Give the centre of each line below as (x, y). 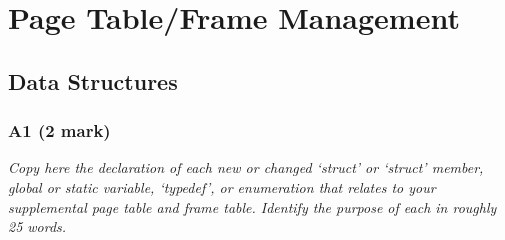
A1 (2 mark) (59, 130)
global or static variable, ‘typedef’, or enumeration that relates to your (222, 186)
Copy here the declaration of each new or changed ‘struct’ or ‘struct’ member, (246, 167)
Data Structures (93, 80)
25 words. (37, 226)
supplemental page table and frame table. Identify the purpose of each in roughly (252, 206)
